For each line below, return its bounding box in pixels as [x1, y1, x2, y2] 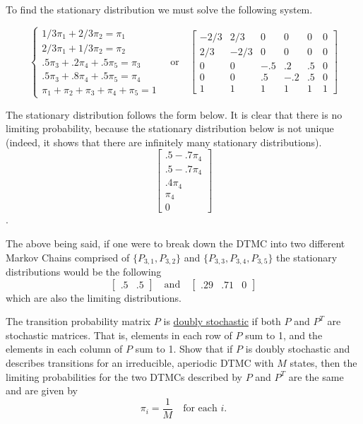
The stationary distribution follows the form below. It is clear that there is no [6, 107, 343, 122]
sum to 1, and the [245, 327, 323, 342]
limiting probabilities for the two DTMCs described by [6, 369, 243, 384]
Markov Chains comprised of [6, 249, 130, 264]
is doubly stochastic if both [163, 314, 281, 329]
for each [183, 404, 218, 414]
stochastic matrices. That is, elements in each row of [6, 327, 232, 342]
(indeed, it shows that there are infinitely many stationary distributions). [6, 134, 322, 149]
